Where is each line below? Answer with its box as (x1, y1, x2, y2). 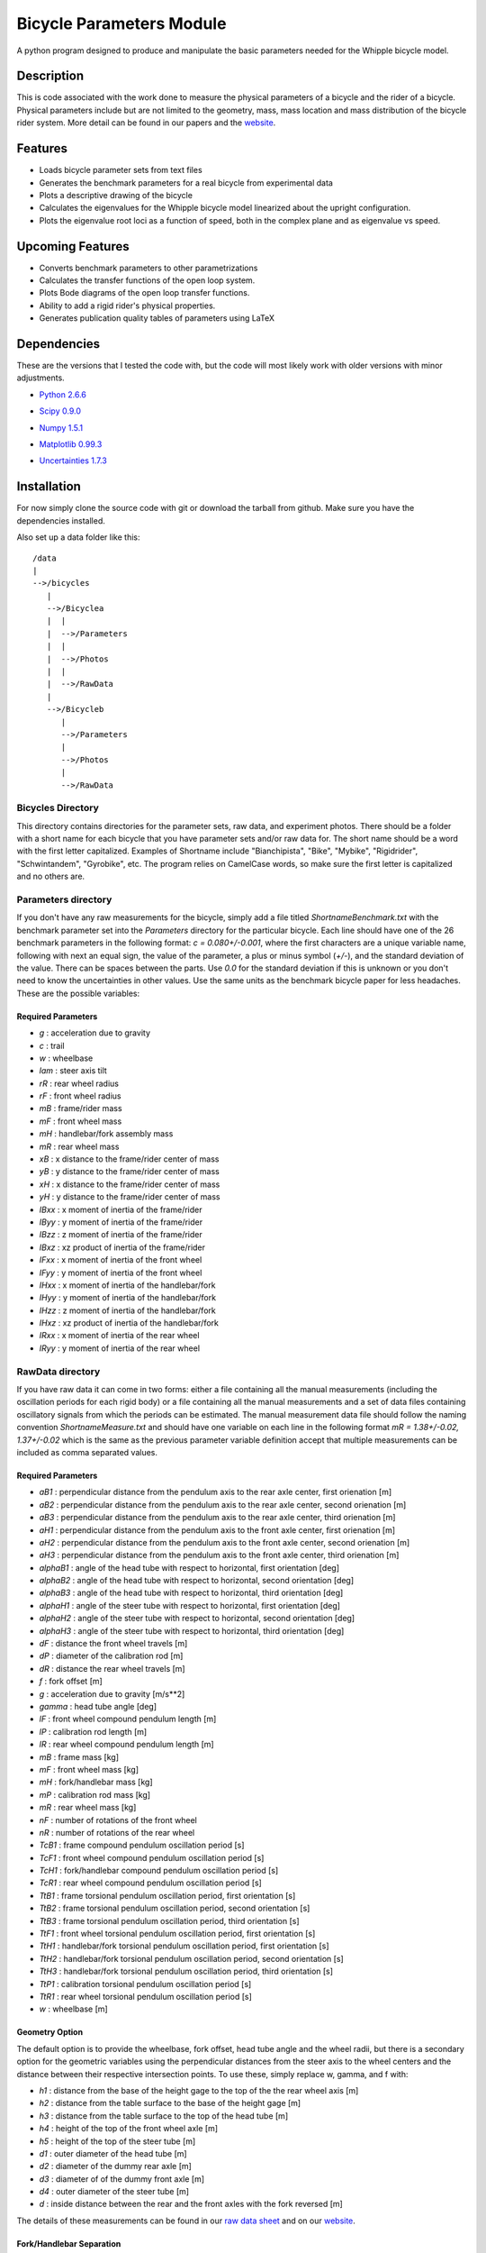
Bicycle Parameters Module (16, 14, 227, 33)
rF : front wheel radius (39, 1090, 121, 1101)
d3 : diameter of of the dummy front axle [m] (39, 2173, 205, 2185)
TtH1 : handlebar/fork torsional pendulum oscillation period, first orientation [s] (39, 1940, 329, 1951)
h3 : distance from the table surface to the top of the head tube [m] (39, 2110, 288, 2121)
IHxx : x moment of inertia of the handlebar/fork (39, 1280, 216, 1291)
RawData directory (16, 1365, 101, 1378)
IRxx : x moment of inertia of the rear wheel (39, 1330, 200, 1341)
